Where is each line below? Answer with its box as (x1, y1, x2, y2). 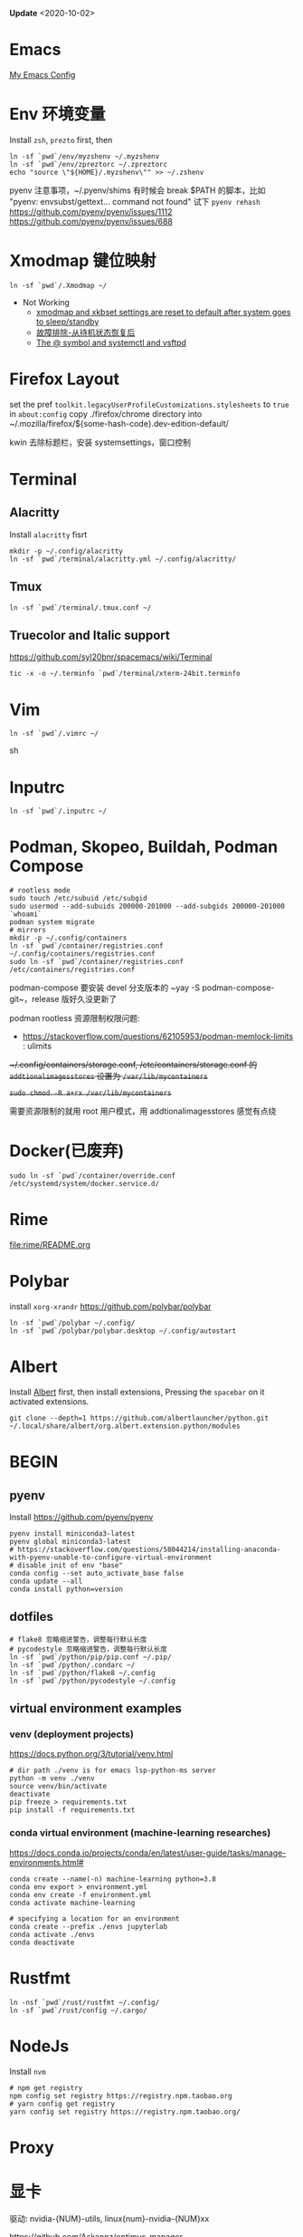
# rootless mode (9, 886, 71, 895)
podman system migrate (9, 918, 95, 927)
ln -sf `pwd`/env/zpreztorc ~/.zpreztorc (9, 159, 168, 169)
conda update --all (9, 1577, 83, 1586)
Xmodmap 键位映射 (9, 251, 156, 271)
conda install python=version (9, 1585, 124, 1594)
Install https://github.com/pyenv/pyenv (9, 1511, 154, 1522)
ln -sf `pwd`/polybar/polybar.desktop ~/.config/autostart (9, 1326, 237, 1335)
